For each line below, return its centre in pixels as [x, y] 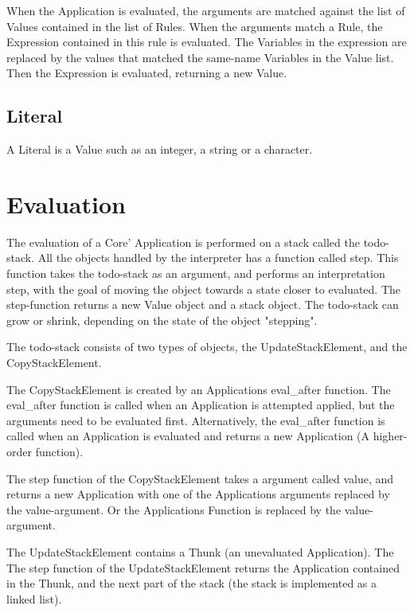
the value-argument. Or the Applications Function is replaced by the [174, 509]
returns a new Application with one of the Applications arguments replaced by [198, 494]
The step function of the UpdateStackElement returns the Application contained [203, 567]
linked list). [34, 598]
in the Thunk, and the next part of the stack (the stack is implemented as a [192, 583]
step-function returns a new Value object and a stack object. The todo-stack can [203, 305]
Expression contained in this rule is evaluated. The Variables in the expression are [207, 42]
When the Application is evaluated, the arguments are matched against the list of [206, 10]
